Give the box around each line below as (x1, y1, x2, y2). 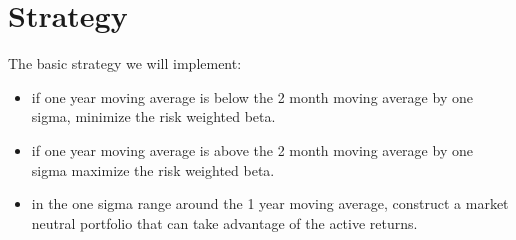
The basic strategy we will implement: (8, 53, 242, 74)
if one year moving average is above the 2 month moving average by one (31, 139, 473, 160)
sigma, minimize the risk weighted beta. (31, 106, 276, 127)
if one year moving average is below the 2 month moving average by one (31, 86, 473, 107)
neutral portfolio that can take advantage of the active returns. (31, 212, 418, 233)
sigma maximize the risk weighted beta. (31, 159, 275, 180)
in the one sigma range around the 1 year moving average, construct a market (31, 193, 509, 214)
